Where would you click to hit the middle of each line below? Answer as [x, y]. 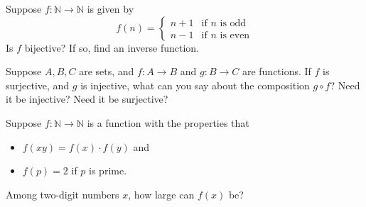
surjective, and [38, 85]
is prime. [108, 170]
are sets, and [107, 71]
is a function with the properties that [168, 122]
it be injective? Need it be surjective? [87, 99]
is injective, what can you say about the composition [195, 85]
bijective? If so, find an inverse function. [112, 47]
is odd [233, 23]
